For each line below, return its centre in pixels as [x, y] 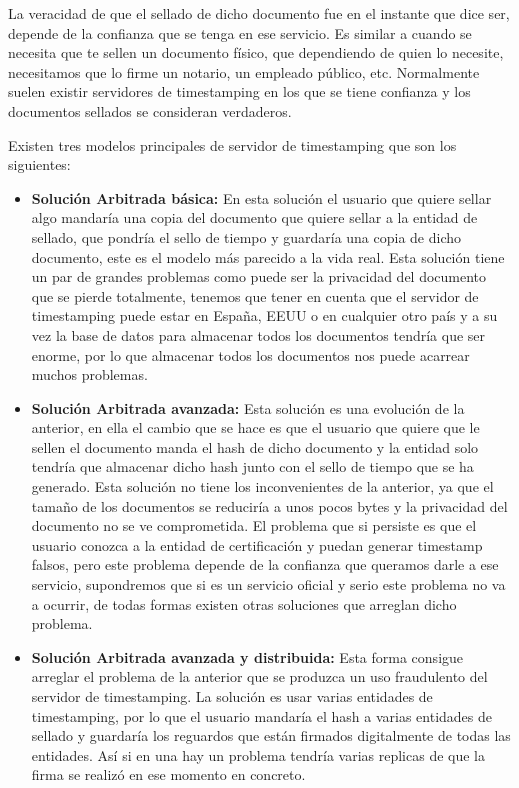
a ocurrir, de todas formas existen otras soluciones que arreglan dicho [244, 603]
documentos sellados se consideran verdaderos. [150, 110]
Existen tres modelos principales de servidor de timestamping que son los [232, 144]
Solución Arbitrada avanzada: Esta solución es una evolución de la [248, 407]
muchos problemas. [89, 374]
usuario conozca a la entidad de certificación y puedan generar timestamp [257, 544]
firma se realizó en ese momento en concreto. [168, 774]
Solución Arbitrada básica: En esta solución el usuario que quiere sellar [261, 197]
